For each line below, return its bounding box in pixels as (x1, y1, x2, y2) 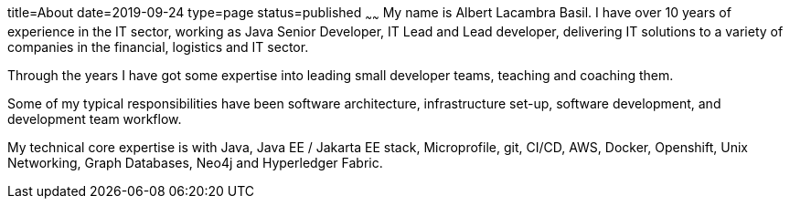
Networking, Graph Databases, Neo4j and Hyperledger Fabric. (7, 154, 383, 170)
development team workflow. (7, 110, 182, 127)
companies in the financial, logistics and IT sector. (7, 38, 309, 55)
